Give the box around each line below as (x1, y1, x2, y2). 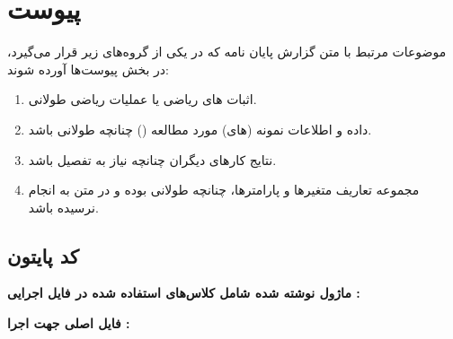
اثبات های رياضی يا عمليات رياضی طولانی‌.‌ (28, 90, 257, 109)
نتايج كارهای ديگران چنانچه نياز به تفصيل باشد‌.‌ (28, 150, 277, 169)
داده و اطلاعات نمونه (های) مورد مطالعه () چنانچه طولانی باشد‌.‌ (28, 119, 372, 138)
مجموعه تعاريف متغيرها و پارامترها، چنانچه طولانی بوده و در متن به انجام (28, 180, 420, 199)
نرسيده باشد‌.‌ (28, 197, 99, 216)
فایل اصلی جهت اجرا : (7, 314, 130, 333)
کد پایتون (7, 241, 79, 269)
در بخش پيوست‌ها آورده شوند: (7, 59, 169, 78)
